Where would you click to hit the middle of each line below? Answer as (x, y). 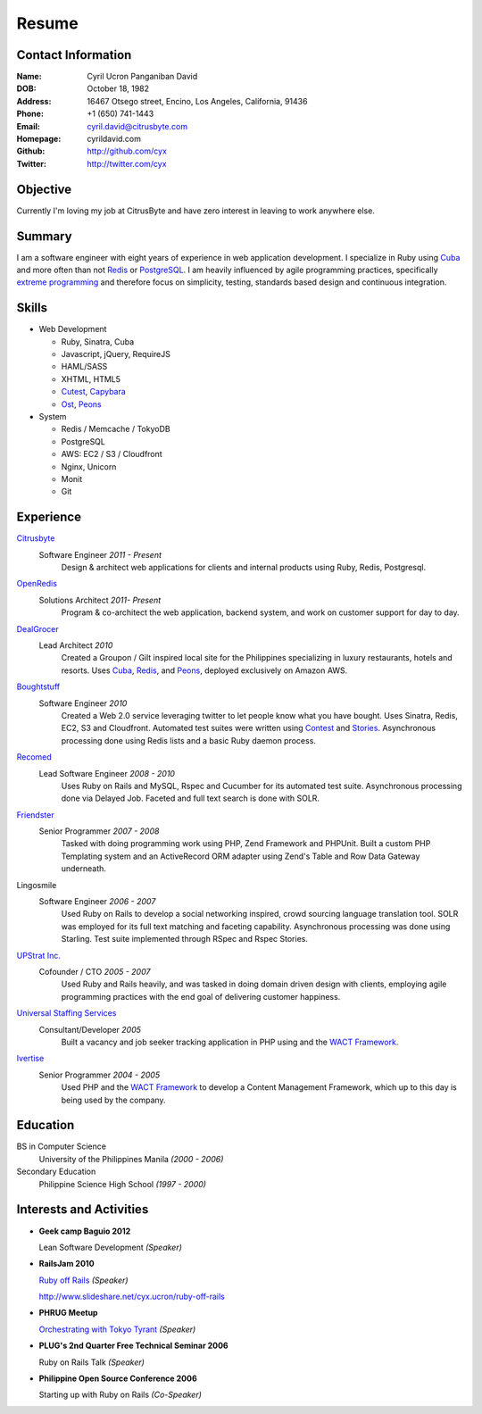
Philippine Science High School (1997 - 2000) (123, 1184)
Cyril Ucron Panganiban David (142, 77)
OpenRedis (37, 584)
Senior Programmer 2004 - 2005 (100, 1075)
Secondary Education (56, 1172)
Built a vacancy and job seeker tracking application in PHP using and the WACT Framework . (230, 1042)
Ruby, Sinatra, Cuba (98, 341)
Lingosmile (37, 885)
